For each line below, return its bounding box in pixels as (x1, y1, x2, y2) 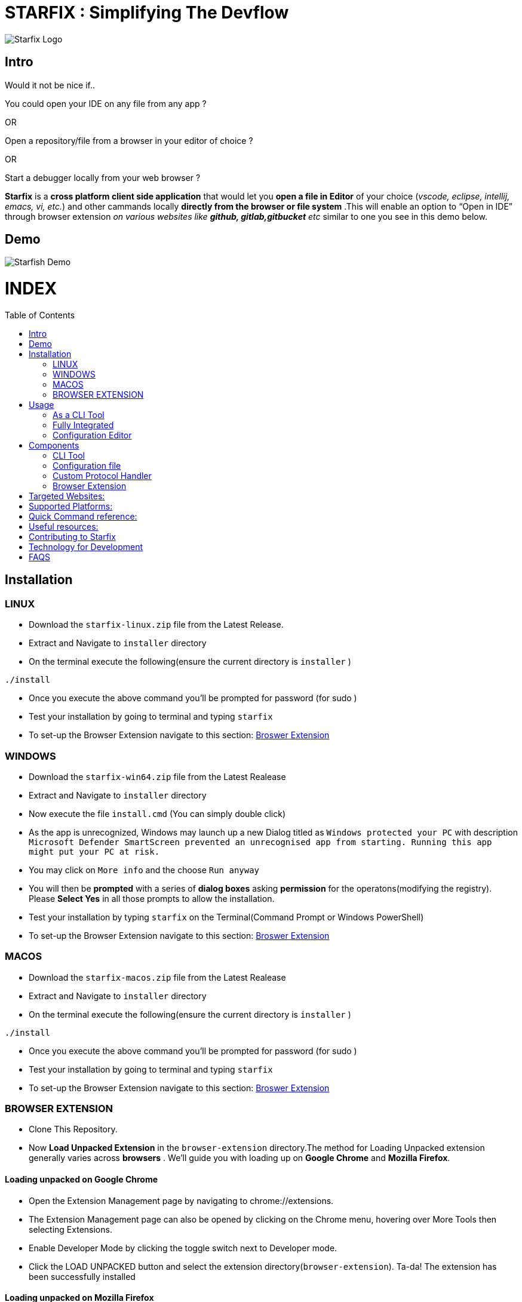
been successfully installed (29, 1271, 136, 1282)
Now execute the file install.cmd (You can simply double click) (29, 808, 286, 819)
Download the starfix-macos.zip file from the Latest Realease (29, 972, 286, 982)
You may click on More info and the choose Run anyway (29, 864, 260, 875)
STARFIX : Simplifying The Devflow (5, 2, 289, 23)
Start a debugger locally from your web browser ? (5, 172, 201, 183)
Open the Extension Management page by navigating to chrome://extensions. (29, 1195, 334, 1206)
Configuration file (53, 460, 121, 471)
